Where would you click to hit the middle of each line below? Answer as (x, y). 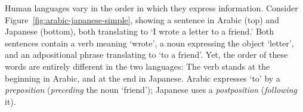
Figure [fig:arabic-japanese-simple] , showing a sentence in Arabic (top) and (142, 19)
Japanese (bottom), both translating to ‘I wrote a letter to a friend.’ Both (140, 31)
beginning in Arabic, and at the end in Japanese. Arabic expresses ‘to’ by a (143, 78)
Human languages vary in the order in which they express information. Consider (151, 8)
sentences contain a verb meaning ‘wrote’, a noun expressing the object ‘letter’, (149, 43)
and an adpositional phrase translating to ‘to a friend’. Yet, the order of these (146, 55)
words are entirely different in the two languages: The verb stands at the (137, 66)
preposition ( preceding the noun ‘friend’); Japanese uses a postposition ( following (151, 90)
